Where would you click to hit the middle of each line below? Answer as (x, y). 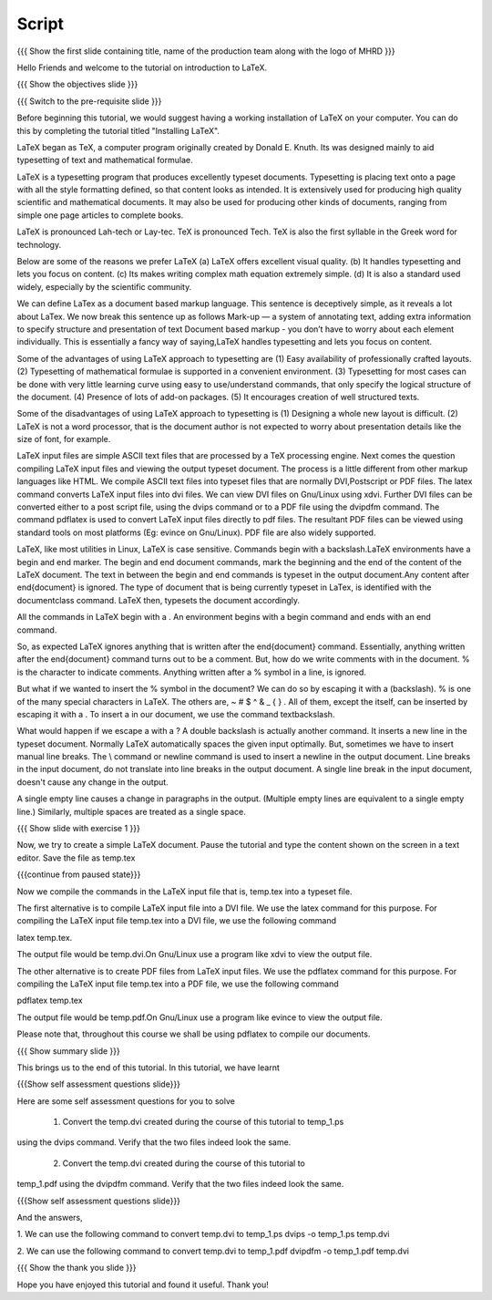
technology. (39, 244)
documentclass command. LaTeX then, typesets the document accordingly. (159, 600)
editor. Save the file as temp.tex (76, 858)
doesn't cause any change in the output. (92, 782)
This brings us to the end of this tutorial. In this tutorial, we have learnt (148, 1068)
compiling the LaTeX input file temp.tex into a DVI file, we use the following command (177, 921)
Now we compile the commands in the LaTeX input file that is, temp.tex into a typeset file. (184, 891)
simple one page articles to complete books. (100, 215)
